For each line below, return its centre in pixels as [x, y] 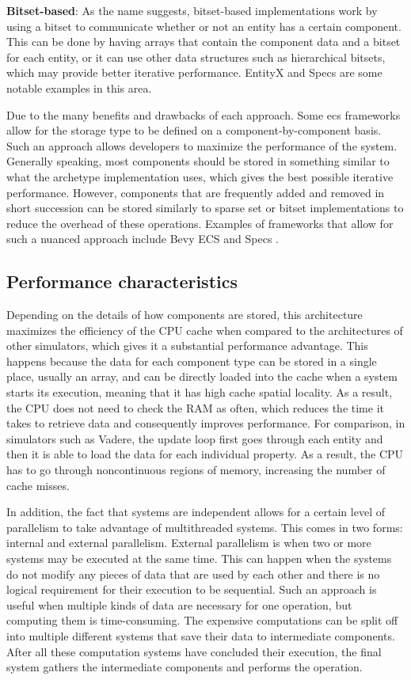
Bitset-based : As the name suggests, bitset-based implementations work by [192, 10]
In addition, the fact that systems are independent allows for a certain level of [196, 512]
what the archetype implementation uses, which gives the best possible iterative [200, 176]
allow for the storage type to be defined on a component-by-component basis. [194, 130]
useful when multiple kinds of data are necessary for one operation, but [179, 604]
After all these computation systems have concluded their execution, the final [194, 651]
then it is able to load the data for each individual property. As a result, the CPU [205, 454]
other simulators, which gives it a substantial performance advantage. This [187, 346]
